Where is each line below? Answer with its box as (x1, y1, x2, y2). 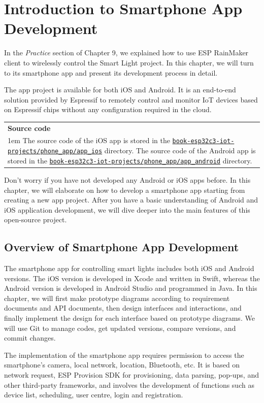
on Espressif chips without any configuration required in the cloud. (4, 104, 212, 115)
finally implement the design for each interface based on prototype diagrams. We (4, 313, 255, 323)
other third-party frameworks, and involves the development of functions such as (4, 379, 254, 390)
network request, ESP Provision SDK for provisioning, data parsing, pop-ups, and (4, 370, 259, 380)
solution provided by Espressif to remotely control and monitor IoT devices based (4, 94, 258, 105)
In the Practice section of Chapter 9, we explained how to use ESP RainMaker (4, 47, 249, 58)
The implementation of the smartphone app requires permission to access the (4, 349, 244, 360)
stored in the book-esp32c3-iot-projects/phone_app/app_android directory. (8, 155, 252, 165)
